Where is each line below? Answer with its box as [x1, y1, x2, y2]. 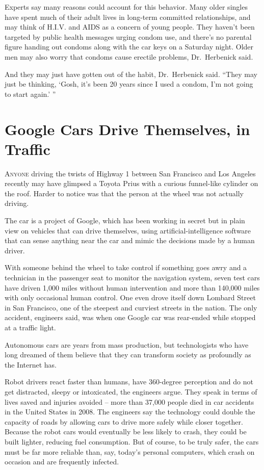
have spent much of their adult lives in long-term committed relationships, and [5, 11, 251, 22]
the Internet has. [5, 359, 57, 370]
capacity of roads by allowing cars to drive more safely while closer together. [5, 416, 243, 427]
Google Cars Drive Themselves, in [5, 118, 250, 139]
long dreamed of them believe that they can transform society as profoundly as [5, 349, 251, 360]
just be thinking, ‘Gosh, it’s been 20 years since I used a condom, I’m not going [5, 79, 253, 89]
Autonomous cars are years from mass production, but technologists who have [5, 339, 249, 350]
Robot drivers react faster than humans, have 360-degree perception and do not [5, 376, 253, 387]
